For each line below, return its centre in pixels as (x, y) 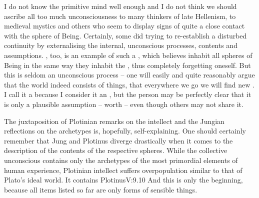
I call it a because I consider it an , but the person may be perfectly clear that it (128, 94)
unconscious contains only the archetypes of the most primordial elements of (121, 160)
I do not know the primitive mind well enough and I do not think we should (120, 6)
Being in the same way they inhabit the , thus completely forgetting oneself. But (127, 65)
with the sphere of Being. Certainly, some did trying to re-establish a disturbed (125, 35)
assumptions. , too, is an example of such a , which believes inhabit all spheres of (128, 55)
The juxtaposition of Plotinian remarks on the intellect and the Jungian (114, 121)
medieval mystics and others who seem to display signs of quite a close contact (124, 26)
